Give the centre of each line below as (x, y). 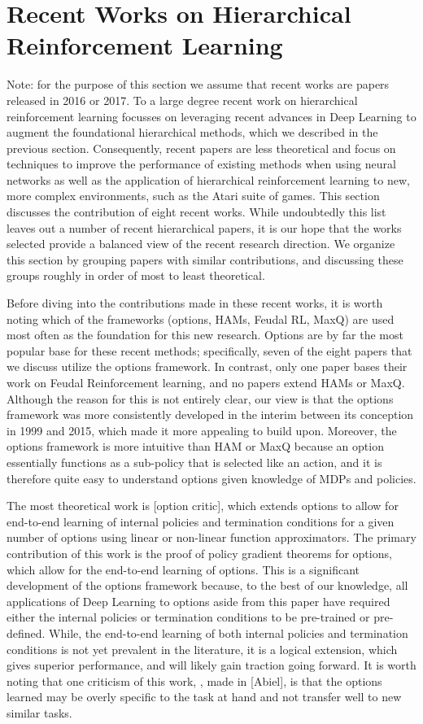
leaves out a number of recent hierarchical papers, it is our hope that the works (204, 227)
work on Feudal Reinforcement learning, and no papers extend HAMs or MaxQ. (206, 382)
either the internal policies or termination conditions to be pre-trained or (188, 617)
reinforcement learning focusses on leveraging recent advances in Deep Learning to (211, 116)
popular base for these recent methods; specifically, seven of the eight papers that (209, 350)
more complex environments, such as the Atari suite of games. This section (193, 196)
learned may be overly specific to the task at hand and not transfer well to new (204, 697)
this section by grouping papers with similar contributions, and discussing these (205, 259)
